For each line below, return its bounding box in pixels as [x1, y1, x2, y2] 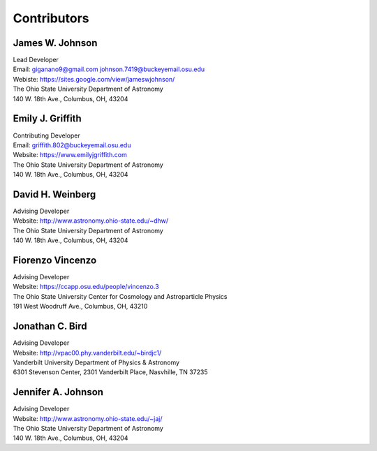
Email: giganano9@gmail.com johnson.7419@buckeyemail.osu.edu [13, 65, 205, 73]
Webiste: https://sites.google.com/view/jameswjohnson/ [13, 75, 175, 83]
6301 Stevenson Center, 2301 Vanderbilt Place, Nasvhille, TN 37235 [13, 368, 209, 376]
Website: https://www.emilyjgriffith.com [13, 151, 127, 159]
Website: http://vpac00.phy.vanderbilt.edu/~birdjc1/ [13, 348, 162, 357]
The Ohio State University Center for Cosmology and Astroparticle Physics [13, 292, 228, 300]
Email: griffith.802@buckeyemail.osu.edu [13, 140, 131, 149]
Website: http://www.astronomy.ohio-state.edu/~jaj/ [13, 414, 163, 422]
